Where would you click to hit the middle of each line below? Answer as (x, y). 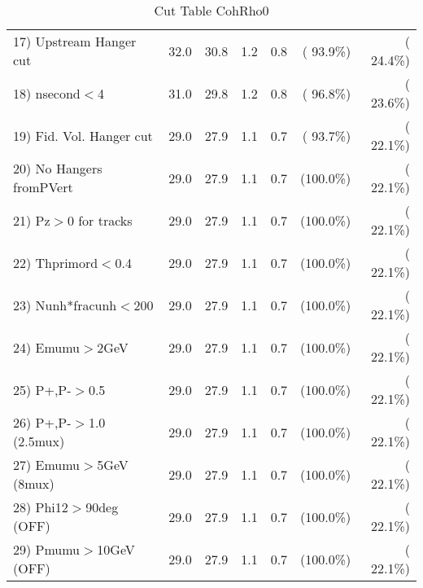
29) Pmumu (47, 549)
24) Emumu (47, 347)
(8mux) (34, 483)
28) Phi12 (41, 507)
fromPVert (43, 187)
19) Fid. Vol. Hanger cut (83, 135)
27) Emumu (47, 465)
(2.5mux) (39, 441)
